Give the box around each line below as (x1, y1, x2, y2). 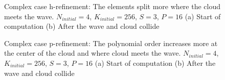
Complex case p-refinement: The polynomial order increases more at (4, 37, 218, 48)
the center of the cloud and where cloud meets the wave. (4, 48, 181, 58)
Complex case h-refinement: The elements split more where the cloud (4, 1, 220, 11)
